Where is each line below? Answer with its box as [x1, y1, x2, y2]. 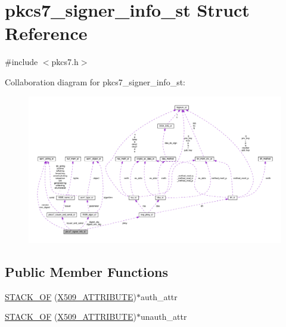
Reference [5, 21, 88, 45]
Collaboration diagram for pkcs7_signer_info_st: [5, 75, 185, 88]
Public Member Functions [5, 263, 168, 281]
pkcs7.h [51, 55, 79, 68]
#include [5, 55, 38, 68]
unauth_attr [140, 310, 187, 323]
